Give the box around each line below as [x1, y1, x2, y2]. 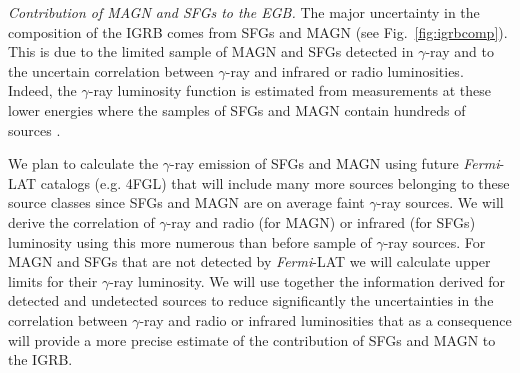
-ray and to [425, 41, 494, 62]
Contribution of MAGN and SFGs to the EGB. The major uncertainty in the [8, 2, 480, 22]
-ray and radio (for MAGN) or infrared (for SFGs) [166, 211, 476, 232]
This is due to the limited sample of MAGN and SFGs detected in [8, 41, 414, 62]
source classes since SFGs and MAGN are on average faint [8, 192, 365, 213]
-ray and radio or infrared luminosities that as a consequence [139, 309, 512, 330]
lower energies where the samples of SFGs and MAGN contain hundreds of [8, 99, 466, 120]
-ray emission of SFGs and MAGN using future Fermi [170, 153, 500, 174]
